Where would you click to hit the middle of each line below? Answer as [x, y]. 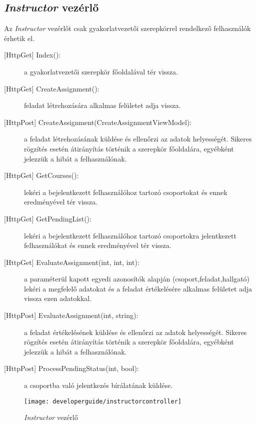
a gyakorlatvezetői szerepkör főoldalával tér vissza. [101, 71]
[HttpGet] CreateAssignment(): [52, 88]
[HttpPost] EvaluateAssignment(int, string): [71, 315]
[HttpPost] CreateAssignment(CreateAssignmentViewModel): [98, 122]
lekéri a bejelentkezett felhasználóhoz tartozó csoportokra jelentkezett [130, 235]
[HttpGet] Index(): [32, 55]
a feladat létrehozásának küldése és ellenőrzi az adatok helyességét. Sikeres [138, 139]
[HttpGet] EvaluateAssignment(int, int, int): [72, 262]
